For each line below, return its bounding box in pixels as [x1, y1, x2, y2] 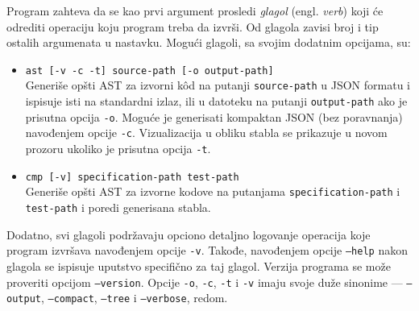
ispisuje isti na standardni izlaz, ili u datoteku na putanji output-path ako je [25, 93, 408, 110]
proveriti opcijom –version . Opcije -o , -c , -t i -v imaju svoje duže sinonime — [6, 273, 403, 290]
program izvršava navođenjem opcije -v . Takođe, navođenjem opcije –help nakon [6, 242, 408, 259]
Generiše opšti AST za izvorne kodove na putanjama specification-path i [25, 183, 400, 200]
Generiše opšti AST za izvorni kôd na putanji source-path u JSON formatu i [25, 77, 410, 93]
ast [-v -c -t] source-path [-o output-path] [25, 64, 274, 77]
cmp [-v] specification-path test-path [25, 171, 239, 183]
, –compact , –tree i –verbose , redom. [40, 289, 228, 306]
